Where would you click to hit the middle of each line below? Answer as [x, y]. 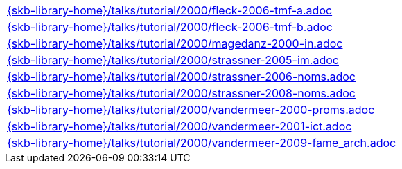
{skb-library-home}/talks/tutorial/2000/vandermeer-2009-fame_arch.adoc [202, 143]
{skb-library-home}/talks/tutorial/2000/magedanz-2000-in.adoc [175, 43]
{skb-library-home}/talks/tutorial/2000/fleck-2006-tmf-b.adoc [170, 27]
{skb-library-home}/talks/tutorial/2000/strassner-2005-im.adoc [173, 60]
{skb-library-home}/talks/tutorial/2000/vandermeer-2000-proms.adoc [191, 110]
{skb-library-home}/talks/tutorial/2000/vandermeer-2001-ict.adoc [180, 126]
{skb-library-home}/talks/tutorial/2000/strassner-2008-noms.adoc [181, 93]
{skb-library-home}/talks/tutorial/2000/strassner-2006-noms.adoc [181, 77]
